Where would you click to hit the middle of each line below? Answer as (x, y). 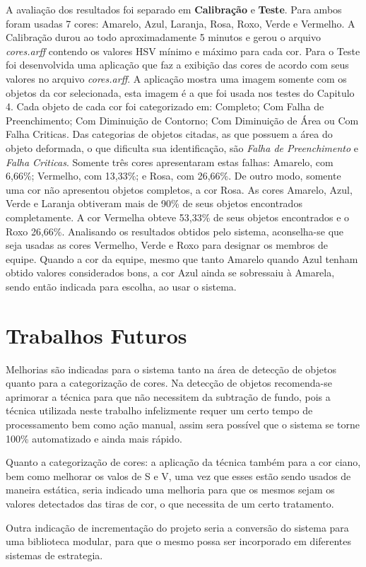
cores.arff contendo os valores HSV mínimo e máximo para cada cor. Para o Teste (183, 51)
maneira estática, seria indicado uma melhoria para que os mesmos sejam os (170, 490)
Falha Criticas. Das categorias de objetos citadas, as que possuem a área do (169, 134)
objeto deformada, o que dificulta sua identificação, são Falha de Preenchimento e (182, 147)
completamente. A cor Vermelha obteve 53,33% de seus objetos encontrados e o (178, 217)
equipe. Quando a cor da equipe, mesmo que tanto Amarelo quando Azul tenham (182, 258)
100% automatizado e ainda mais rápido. (94, 438)
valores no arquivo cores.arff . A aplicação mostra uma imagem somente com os (176, 78)
